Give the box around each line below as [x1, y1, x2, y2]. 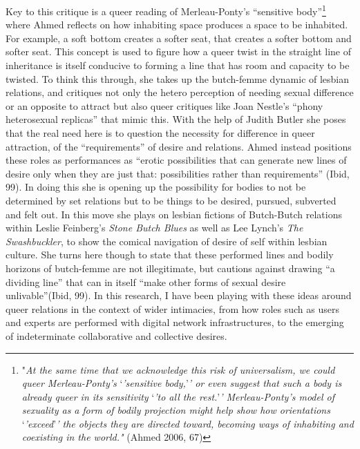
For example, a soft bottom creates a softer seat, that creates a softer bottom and [6, 30, 352, 45]
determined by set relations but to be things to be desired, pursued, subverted [6, 193, 337, 207]
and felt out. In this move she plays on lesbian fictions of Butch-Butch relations [6, 207, 342, 221]
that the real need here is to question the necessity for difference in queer [6, 126, 315, 140]
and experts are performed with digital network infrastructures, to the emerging [6, 315, 344, 329]
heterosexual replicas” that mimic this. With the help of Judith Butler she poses [6, 112, 346, 126]
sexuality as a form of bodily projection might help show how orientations [21, 403, 330, 417]
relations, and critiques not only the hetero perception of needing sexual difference [6, 85, 354, 99]
